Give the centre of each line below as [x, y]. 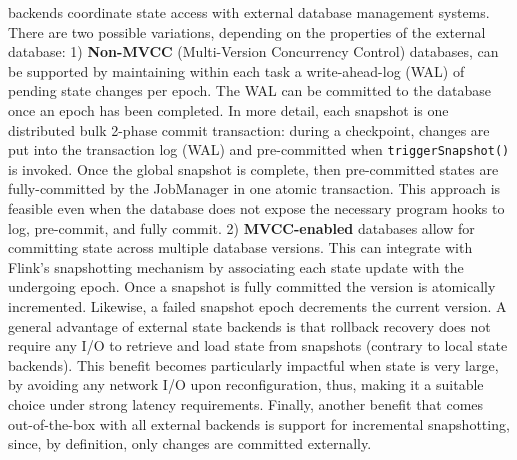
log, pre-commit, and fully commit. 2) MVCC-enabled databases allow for [241, 227]
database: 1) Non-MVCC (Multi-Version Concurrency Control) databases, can [253, 51]
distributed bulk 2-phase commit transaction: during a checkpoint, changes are [249, 129]
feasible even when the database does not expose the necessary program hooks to [256, 208]
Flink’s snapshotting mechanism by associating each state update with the [236, 266]
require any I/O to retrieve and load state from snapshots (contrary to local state [258, 345]
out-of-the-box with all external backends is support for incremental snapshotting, [259, 423]
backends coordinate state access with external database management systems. [249, 12]
